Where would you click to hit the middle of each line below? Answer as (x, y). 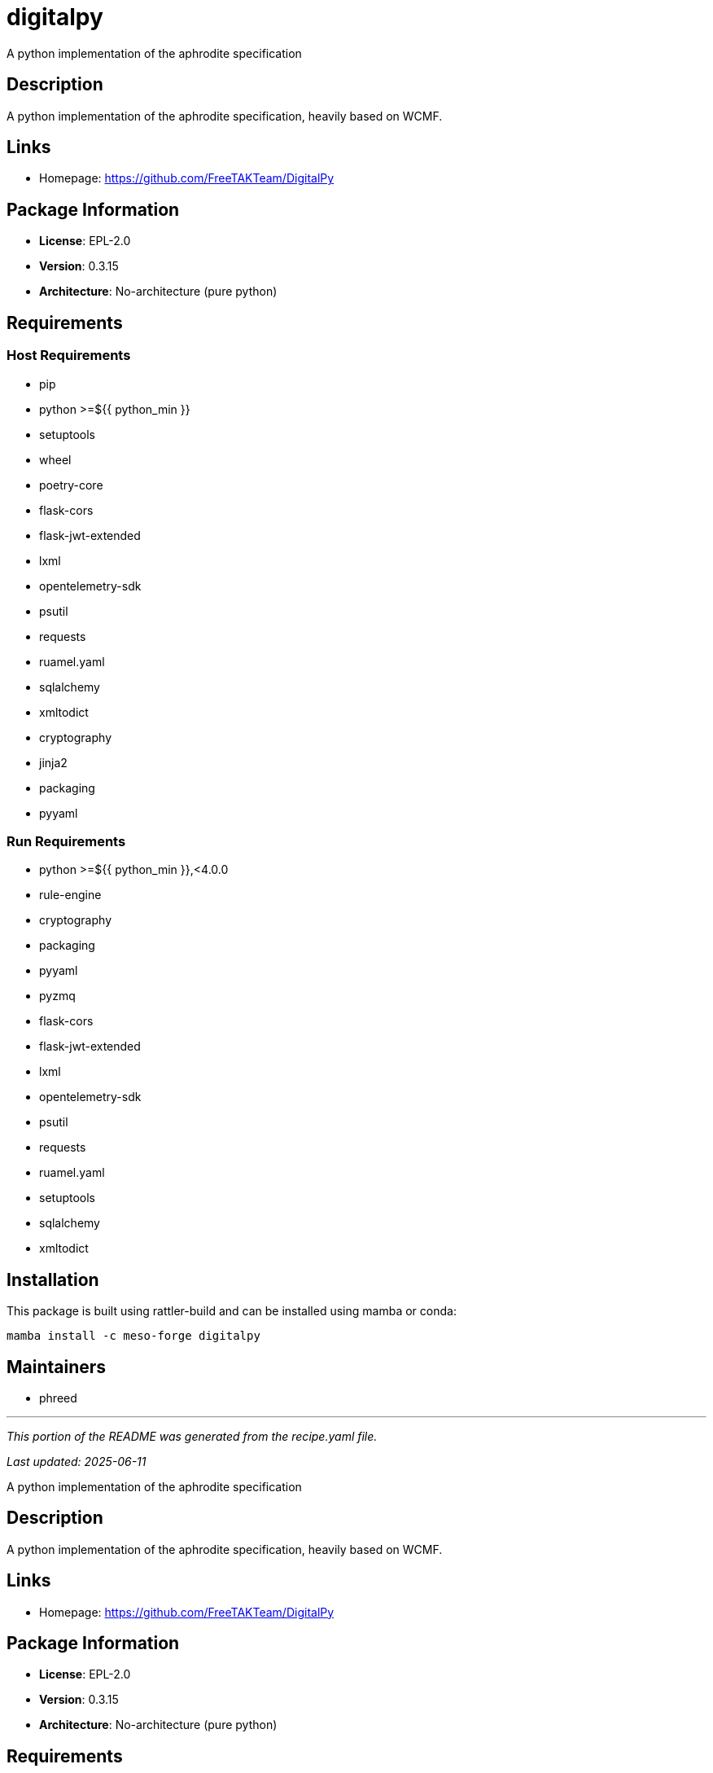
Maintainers (57, 1367)
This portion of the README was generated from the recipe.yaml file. (192, 1436)
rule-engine (70, 895)
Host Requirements (69, 355)
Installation (53, 1279)
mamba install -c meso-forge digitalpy (133, 1336)
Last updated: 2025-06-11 (77, 1461)
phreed (58, 1398)
